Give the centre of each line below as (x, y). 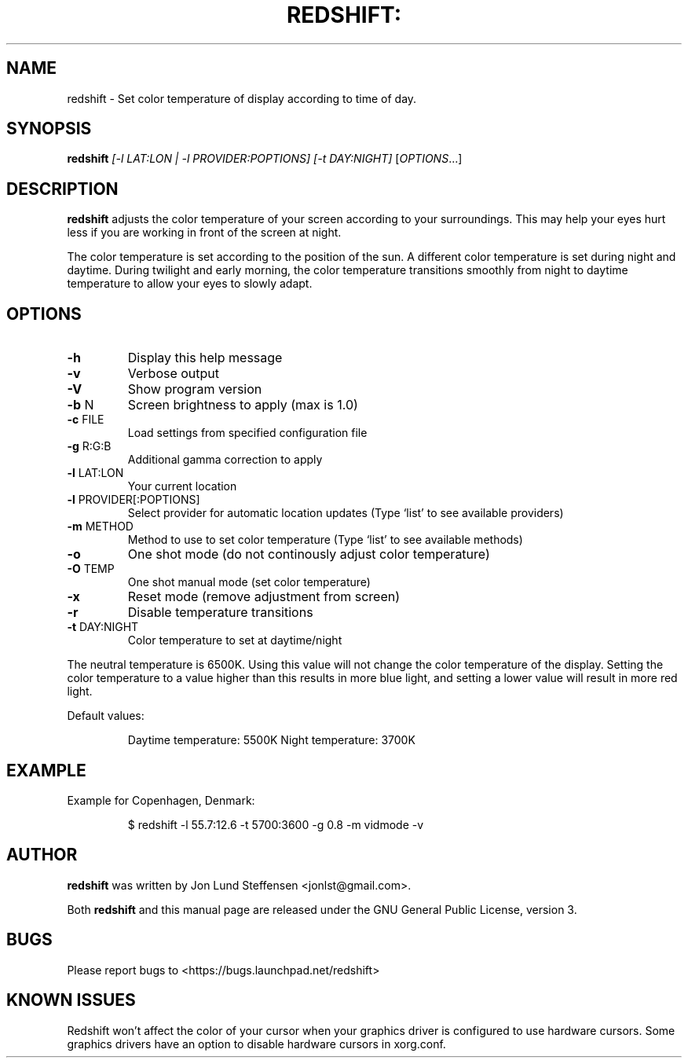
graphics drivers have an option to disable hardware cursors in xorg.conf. (256, 1044)
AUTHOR (42, 855)
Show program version (195, 389)
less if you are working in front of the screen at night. (204, 233)
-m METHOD (100, 526)
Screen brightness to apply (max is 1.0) (243, 405)
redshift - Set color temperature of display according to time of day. (242, 98)
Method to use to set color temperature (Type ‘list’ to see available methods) (325, 540)
